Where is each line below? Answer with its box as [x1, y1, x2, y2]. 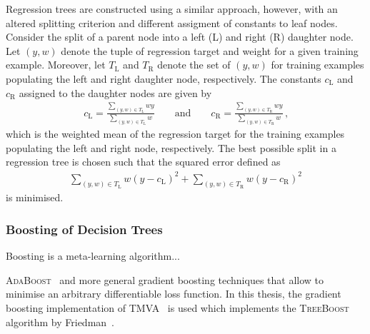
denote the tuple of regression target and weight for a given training [61, 43, 359, 58]
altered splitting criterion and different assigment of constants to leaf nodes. [6, 15, 338, 30]
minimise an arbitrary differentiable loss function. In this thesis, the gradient [6, 286, 341, 301]
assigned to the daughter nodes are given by [19, 85, 212, 100]
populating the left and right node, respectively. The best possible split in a [6, 140, 336, 155]
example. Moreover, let [6, 57, 106, 72]
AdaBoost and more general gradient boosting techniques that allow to [6, 272, 324, 287]
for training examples [271, 57, 364, 72]
